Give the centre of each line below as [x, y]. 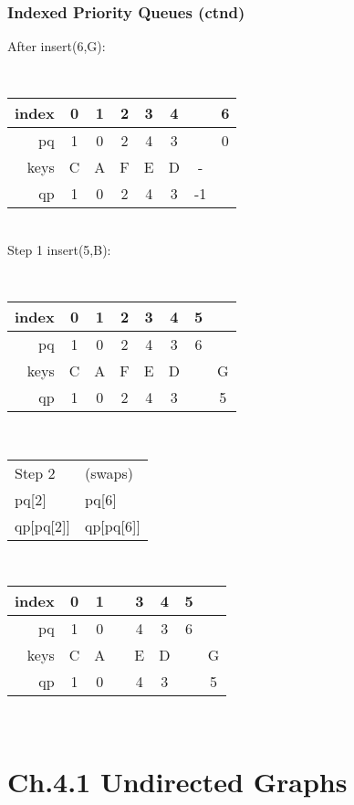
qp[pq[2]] [42, 525]
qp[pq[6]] [112, 525]
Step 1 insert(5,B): [59, 250]
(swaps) [109, 472]
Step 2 [35, 472]
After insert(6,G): [57, 46]
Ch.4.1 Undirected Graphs [177, 782]
